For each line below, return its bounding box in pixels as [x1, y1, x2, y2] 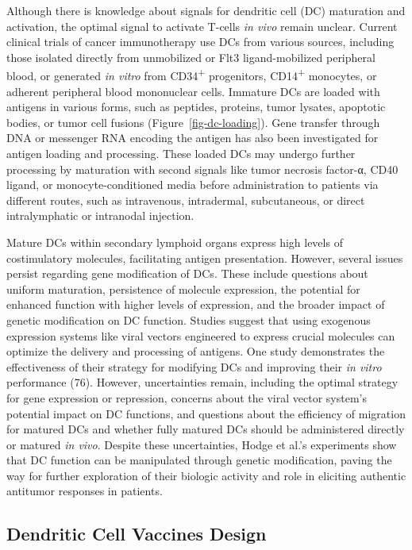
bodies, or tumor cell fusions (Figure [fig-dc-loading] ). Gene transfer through [6, 113, 380, 130]
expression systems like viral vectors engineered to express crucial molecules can [6, 327, 395, 344]
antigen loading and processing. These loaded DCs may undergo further [6, 145, 356, 161]
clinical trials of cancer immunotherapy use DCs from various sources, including [6, 33, 395, 50]
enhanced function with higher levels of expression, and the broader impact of [6, 296, 385, 313]
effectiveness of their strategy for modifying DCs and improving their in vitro [6, 358, 382, 375]
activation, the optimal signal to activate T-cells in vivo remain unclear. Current [6, 17, 398, 34]
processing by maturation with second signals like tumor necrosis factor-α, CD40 [6, 160, 399, 177]
